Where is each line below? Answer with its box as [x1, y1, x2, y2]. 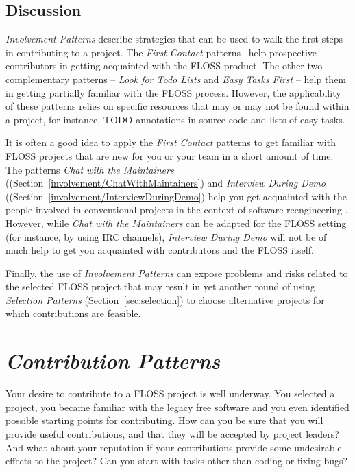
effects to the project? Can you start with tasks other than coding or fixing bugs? [5, 453, 348, 468]
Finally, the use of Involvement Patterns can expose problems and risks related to [5, 265, 348, 280]
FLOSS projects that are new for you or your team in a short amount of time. [5, 148, 334, 163]
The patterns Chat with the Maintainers [5, 162, 174, 176]
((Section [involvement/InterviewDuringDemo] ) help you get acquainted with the [5, 189, 347, 203]
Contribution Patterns [5, 346, 221, 375]
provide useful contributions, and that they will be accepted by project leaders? [5, 426, 339, 440]
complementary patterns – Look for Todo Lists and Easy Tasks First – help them [5, 71, 347, 86]
